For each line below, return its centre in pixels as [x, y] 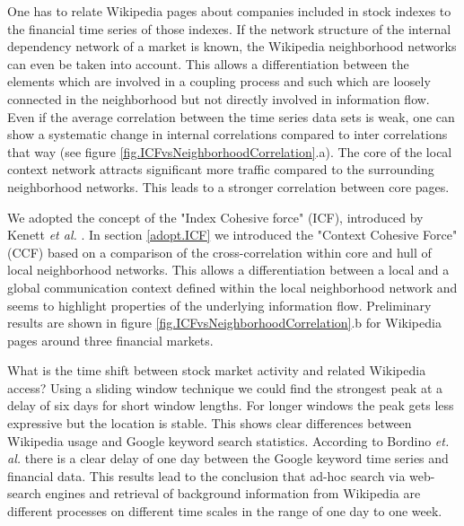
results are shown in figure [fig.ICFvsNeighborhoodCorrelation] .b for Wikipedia [224, 323]
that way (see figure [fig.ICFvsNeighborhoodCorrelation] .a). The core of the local [230, 151]
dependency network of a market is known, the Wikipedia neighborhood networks [232, 46]
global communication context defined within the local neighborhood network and [232, 287]
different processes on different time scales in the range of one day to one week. [225, 511]
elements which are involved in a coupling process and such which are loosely [219, 81]
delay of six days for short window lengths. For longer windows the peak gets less [231, 405]
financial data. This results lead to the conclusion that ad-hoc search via [206, 475]
